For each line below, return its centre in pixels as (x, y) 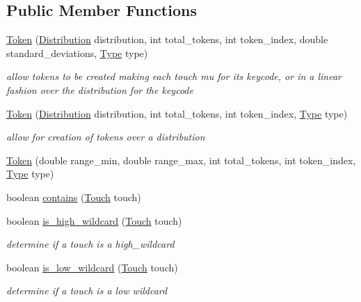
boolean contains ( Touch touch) (74, 197)
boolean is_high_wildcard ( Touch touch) (94, 220)
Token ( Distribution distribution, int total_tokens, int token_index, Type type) (177, 113)
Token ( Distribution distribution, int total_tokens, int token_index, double (167, 39)
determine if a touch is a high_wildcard (90, 244)
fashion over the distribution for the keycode (100, 89)
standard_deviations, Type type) (77, 53)
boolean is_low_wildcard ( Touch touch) (92, 267)
